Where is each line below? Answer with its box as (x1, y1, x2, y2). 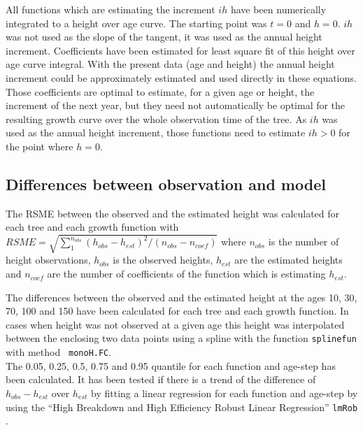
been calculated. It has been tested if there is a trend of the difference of (6, 372, 316, 387)
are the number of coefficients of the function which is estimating (47, 266, 326, 281)
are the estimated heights (234, 252, 343, 267)
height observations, (6, 252, 91, 267)
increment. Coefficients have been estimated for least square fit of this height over (6, 43, 355, 57)
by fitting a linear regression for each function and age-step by (91, 385, 358, 400)
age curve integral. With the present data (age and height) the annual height (6, 57, 335, 71)
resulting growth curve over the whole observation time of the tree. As (6, 111, 307, 126)
